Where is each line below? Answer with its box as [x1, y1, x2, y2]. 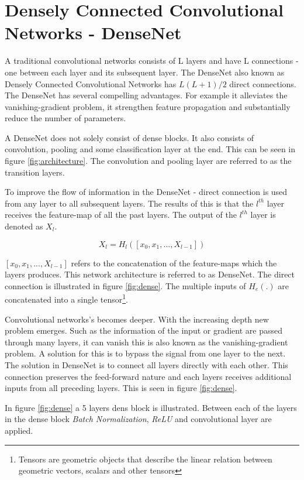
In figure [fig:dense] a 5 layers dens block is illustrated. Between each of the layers [5, 401, 297, 413]
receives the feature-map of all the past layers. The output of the [5, 208, 237, 221]
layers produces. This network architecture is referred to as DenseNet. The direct [5, 268, 295, 280]
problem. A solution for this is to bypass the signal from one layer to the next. [5, 347, 286, 359]
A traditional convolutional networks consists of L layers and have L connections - [5, 54, 299, 67]
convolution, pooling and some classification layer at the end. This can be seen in [5, 143, 296, 155]
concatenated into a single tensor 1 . [5, 292, 128, 306]
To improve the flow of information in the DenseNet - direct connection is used [5, 186, 288, 198]
